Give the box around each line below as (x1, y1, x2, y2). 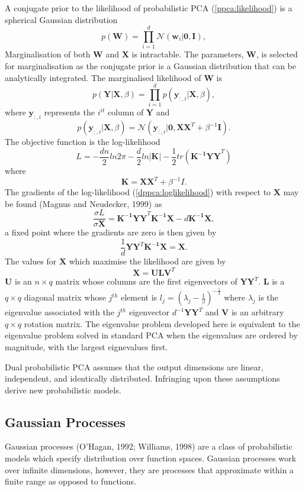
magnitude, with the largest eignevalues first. (5, 340, 168, 353)
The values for (5, 255, 57, 267)
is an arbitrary (231, 306, 284, 318)
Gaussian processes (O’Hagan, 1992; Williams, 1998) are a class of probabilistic (5, 440, 293, 453)
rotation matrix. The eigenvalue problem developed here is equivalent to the (24, 317, 300, 330)
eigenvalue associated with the (5, 306, 114, 318)
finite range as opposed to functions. (5, 475, 136, 487)
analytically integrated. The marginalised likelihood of (5, 71, 201, 83)
